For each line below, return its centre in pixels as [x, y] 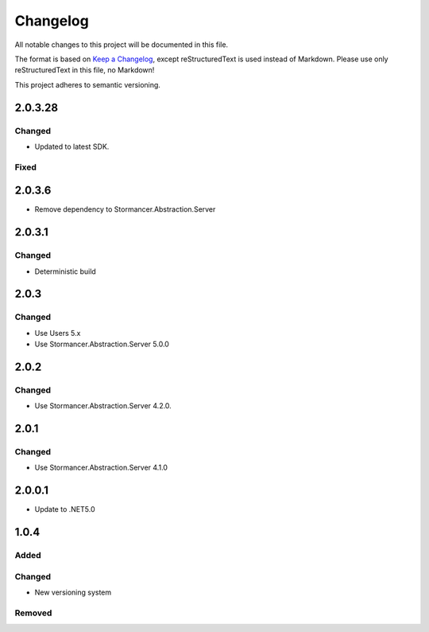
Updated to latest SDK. [72, 146]
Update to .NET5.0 [65, 509]
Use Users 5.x [58, 333]
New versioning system [73, 592]
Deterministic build [66, 271]
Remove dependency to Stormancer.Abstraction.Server [125, 209]
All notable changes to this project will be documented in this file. [122, 45]
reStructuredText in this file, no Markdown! [85, 70]
